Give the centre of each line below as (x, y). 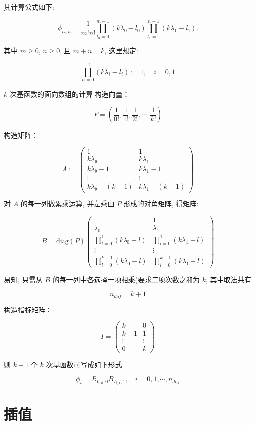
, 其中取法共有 (228, 279)
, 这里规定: (121, 51)
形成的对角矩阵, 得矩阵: (161, 204)
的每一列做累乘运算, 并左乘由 (67, 204)
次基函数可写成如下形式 (84, 364)
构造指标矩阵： (28, 309)
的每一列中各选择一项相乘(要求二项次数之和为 (126, 279)
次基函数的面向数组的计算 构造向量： (69, 94)
